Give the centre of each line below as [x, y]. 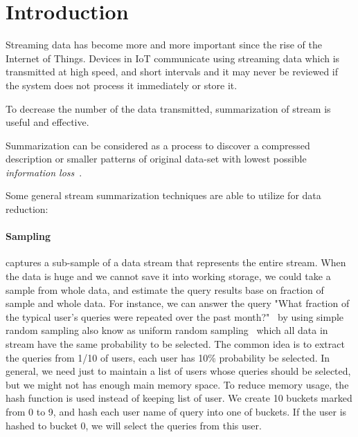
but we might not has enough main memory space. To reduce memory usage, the [177, 384]
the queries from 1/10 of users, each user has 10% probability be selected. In [168, 357]
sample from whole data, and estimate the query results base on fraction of [165, 289]
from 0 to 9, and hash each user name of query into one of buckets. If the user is [176, 411]
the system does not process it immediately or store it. [122, 85]
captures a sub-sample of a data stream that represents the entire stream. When [176, 262]
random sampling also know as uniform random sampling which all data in [167, 330]
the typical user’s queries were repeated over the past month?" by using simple [175, 316]
